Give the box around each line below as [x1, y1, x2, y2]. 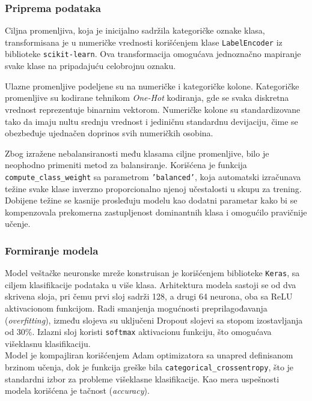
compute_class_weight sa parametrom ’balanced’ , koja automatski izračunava [5, 170, 301, 182]
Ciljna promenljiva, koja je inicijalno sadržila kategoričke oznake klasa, [5, 24, 265, 37]
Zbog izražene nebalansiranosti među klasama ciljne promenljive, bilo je [5, 146, 269, 159]
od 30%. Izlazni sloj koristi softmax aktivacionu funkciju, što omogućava [5, 325, 272, 338]
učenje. [5, 217, 31, 230]
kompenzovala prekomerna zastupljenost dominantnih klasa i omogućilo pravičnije [5, 205, 307, 218]
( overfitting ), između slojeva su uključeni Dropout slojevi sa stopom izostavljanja [5, 313, 303, 326]
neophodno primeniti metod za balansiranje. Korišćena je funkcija [5, 158, 247, 171]
